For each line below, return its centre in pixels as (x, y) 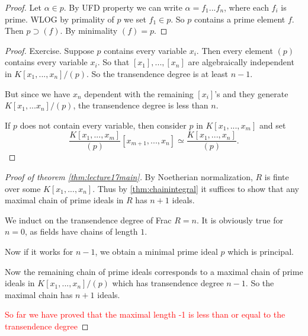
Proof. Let (23, 7)
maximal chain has (39, 294)
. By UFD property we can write (123, 7)
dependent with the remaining (139, 93)
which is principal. (261, 251)
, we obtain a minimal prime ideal (156, 251)
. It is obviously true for (240, 220)
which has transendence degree (168, 283)
